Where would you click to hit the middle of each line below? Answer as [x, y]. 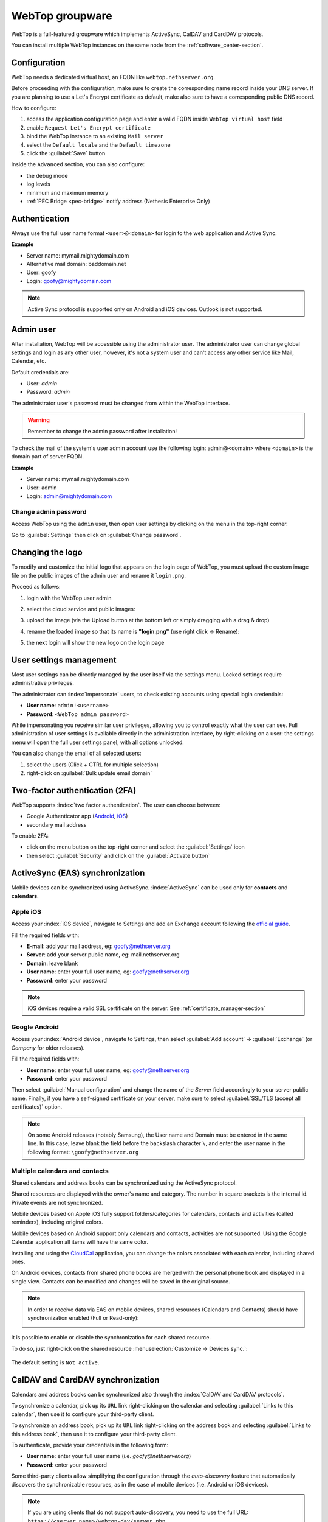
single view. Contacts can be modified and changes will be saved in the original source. [121, 1281]
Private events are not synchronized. [57, 1202]
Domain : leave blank [52, 963]
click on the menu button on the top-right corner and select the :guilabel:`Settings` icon [136, 847]
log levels [39, 184]
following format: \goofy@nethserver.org [83, 1152]
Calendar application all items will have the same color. [80, 1242]
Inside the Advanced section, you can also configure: [78, 164]
